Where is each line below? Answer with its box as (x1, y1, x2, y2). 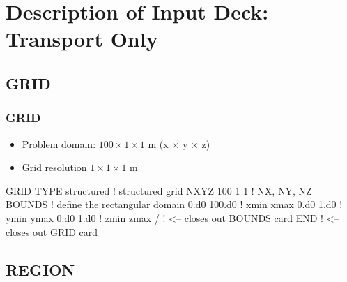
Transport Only (6, 24, 158, 53)
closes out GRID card (6, 224, 98, 239)
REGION (6, 258, 75, 280)
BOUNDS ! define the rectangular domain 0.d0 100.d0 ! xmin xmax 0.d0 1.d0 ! (6, 197, 343, 211)
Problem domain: (22, 136, 96, 151)
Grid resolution (22, 160, 87, 175)
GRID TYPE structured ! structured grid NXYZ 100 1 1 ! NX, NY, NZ (6, 183, 312, 198)
